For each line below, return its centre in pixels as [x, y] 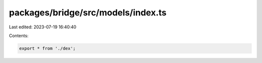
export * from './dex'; [48, 48]
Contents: [19, 36]
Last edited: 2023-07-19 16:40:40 [43, 27]
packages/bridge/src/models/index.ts [88, 13]
